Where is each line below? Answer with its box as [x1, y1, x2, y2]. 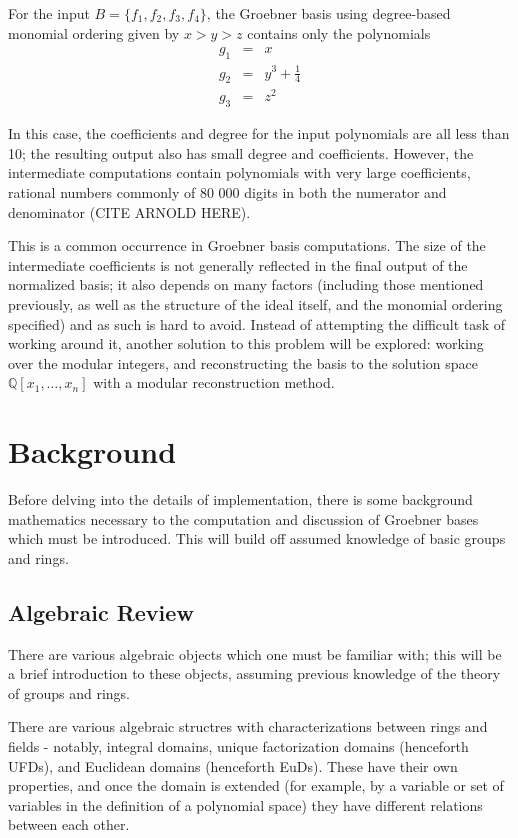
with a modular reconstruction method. [93, 372, 335, 393]
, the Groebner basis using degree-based [206, 3, 451, 23]
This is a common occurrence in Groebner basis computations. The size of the [8, 235, 486, 256]
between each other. [8, 814, 130, 835]
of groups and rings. [8, 682, 130, 703]
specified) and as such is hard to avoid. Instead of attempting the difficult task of [8, 313, 506, 334]
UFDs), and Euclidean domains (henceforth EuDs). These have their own [8, 755, 458, 776]
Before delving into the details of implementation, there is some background [8, 489, 473, 510]
